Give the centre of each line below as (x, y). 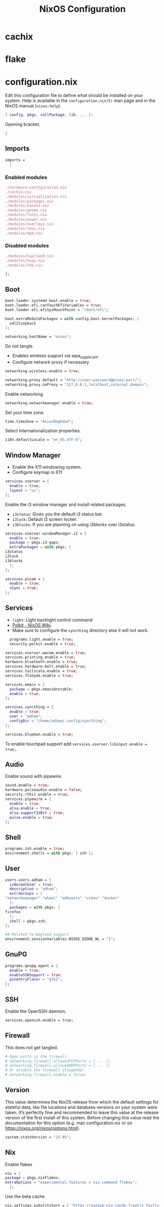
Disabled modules (27, 246)
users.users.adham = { (28, 880)
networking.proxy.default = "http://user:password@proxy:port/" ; (73, 380)
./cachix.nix (18, 192)
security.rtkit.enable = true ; (37, 794)
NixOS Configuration (82, 9)
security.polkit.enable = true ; (43, 644)
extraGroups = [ (26, 894)
